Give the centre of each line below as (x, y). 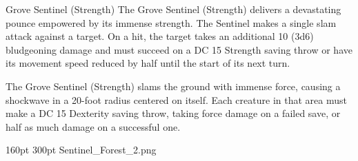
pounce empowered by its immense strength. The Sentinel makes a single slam (171, 22)
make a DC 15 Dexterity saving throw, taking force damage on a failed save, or (173, 113)
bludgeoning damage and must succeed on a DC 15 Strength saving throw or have (179, 49)
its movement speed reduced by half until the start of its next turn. (148, 63)
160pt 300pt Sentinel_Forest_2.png (81, 150)
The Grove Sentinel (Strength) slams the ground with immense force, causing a (173, 86)
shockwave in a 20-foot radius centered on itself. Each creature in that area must (176, 99)
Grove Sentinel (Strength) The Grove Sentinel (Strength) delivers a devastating (173, 9)
